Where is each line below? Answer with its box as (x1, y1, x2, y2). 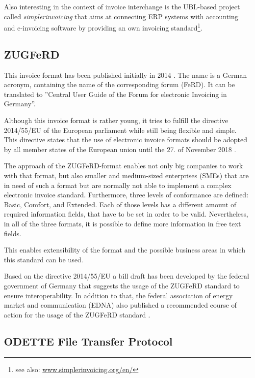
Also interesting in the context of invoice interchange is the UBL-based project (4, 1, 240, 11)
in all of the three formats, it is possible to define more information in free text (4, 218, 241, 228)
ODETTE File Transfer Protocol (4, 333, 173, 348)
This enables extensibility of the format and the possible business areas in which (4, 245, 245, 255)
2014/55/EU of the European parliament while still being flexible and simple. (4, 125, 237, 135)
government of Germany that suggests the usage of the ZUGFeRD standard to (4, 280, 240, 290)
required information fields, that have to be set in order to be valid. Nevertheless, (4, 209, 248, 219)
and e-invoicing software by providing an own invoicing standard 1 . (4, 21, 203, 32)
